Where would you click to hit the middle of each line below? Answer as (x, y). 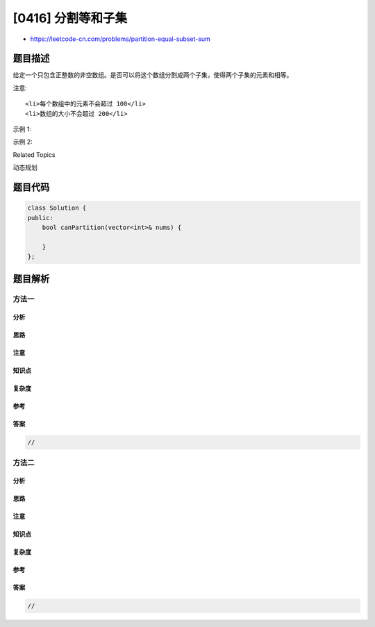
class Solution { (57, 208)
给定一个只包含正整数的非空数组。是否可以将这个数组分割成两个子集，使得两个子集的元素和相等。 (153, 75)
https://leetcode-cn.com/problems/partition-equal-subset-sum (120, 39)
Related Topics (34, 154)
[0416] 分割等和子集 (70, 18)
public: (40, 218)
